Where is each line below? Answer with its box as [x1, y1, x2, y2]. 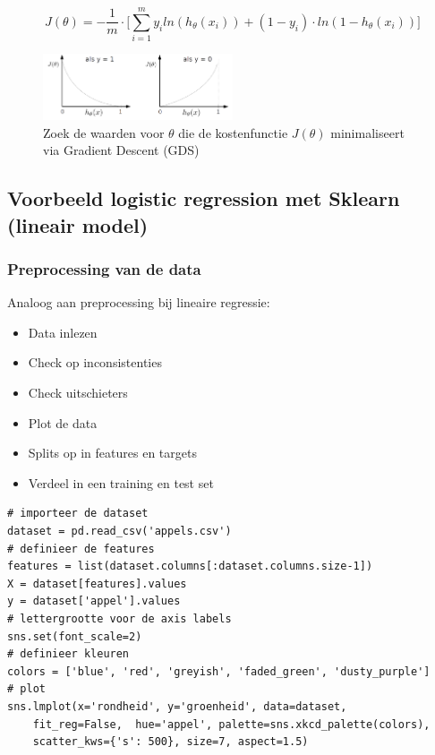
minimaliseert [330, 123, 405, 142]
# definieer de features [7, 542, 155, 555]
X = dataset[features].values [7, 577, 187, 590]
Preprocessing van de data [7, 257, 201, 279]
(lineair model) [7, 210, 149, 238]
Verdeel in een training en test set [28, 473, 214, 492]
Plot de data [28, 413, 98, 432]
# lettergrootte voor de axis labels [7, 612, 232, 625]
